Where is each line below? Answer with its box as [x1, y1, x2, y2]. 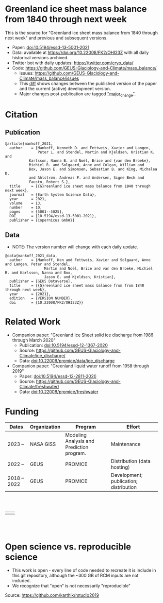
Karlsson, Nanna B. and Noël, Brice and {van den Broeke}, [29, 158, 151, 163]
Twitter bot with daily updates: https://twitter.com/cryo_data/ [12, 60, 133, 66]
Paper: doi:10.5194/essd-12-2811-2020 [19, 373, 97, 379]
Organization [30, 424, 61, 431]
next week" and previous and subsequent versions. [5, 35, 108, 41]
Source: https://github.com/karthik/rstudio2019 [5, 592, 99, 598]
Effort [126, 424, 140, 431]
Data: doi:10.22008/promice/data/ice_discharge [19, 358, 115, 364]
